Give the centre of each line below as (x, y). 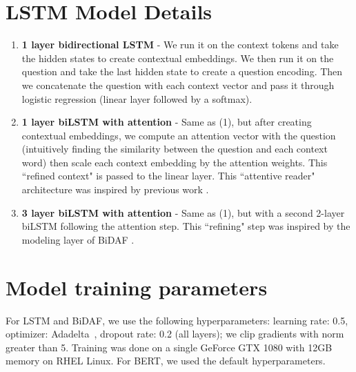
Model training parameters (137, 287)
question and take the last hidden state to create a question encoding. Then (182, 71)
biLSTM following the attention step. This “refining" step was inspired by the (186, 226)
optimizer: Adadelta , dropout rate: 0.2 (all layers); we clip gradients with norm (175, 334)
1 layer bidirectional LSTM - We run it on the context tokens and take (180, 45)
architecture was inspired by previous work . (115, 189)
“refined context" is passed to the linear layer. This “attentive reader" (168, 176)
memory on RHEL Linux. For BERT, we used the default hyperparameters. (166, 361)
